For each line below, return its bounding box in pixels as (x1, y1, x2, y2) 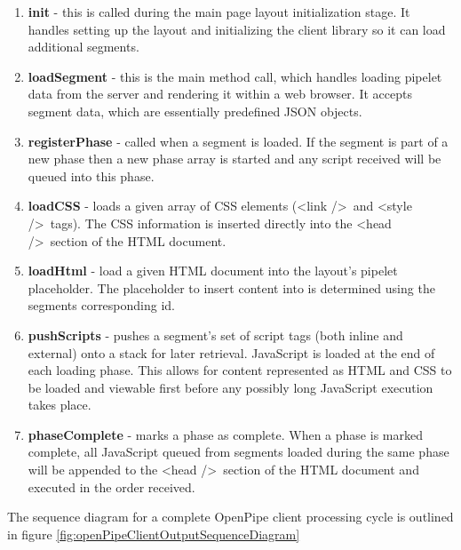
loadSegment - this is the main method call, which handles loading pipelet (28, 67, 442, 85)
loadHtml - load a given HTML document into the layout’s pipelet (28, 261, 398, 280)
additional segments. (28, 37, 139, 56)
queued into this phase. (28, 166, 155, 185)
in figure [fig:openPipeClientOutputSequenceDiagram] (7, 524, 300, 543)
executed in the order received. (28, 477, 195, 496)
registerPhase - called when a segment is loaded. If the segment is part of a (28, 132, 449, 150)
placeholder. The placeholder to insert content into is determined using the (28, 278, 435, 297)
